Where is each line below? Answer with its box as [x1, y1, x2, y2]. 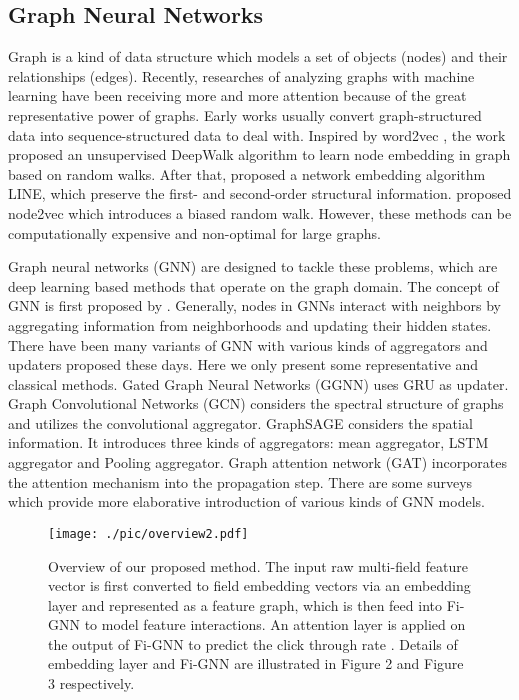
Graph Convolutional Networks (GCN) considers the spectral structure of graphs [8, 393, 504, 414]
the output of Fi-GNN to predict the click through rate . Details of [48, 633, 458, 654]
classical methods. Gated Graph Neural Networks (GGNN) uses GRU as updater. [8, 373, 509, 394]
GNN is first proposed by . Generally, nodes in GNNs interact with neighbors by [8, 295, 501, 316]
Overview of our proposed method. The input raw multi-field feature [48, 555, 468, 576]
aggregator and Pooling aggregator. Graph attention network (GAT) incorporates [8, 452, 508, 473]
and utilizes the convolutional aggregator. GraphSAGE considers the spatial [8, 412, 473, 433]
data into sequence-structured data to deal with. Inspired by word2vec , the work [8, 124, 506, 145]
